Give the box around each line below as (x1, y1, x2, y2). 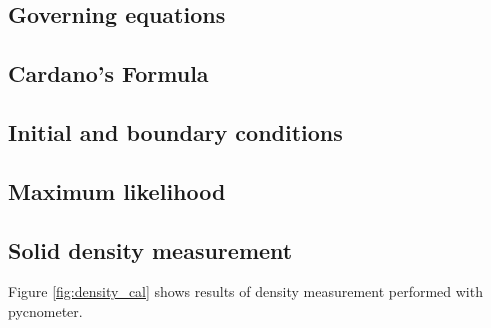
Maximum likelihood (8, 175, 226, 206)
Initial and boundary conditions (8, 116, 343, 147)
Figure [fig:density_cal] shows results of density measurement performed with (8, 281, 483, 302)
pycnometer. (8, 300, 83, 321)
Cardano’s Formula (8, 58, 209, 89)
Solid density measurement (8, 234, 293, 265)
